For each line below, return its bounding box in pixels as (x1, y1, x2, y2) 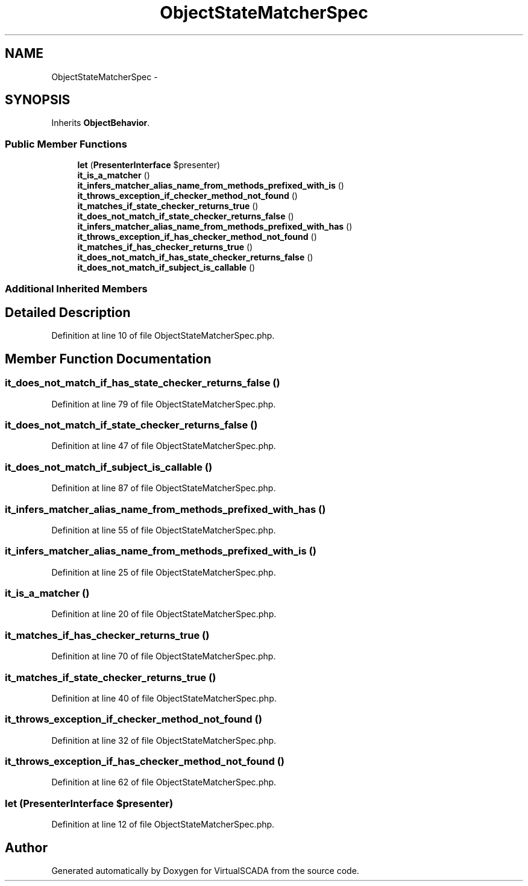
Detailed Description (5, 304, 131, 320)
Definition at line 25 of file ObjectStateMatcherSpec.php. (51, 567, 276, 577)
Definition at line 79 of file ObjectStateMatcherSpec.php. (51, 398, 276, 409)
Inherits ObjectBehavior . (51, 118, 150, 128)
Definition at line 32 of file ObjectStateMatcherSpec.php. (51, 735, 277, 746)
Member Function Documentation (5, 351, 212, 366)
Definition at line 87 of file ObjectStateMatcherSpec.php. (51, 483, 276, 494)
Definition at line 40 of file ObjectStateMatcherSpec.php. (51, 693, 277, 703)
